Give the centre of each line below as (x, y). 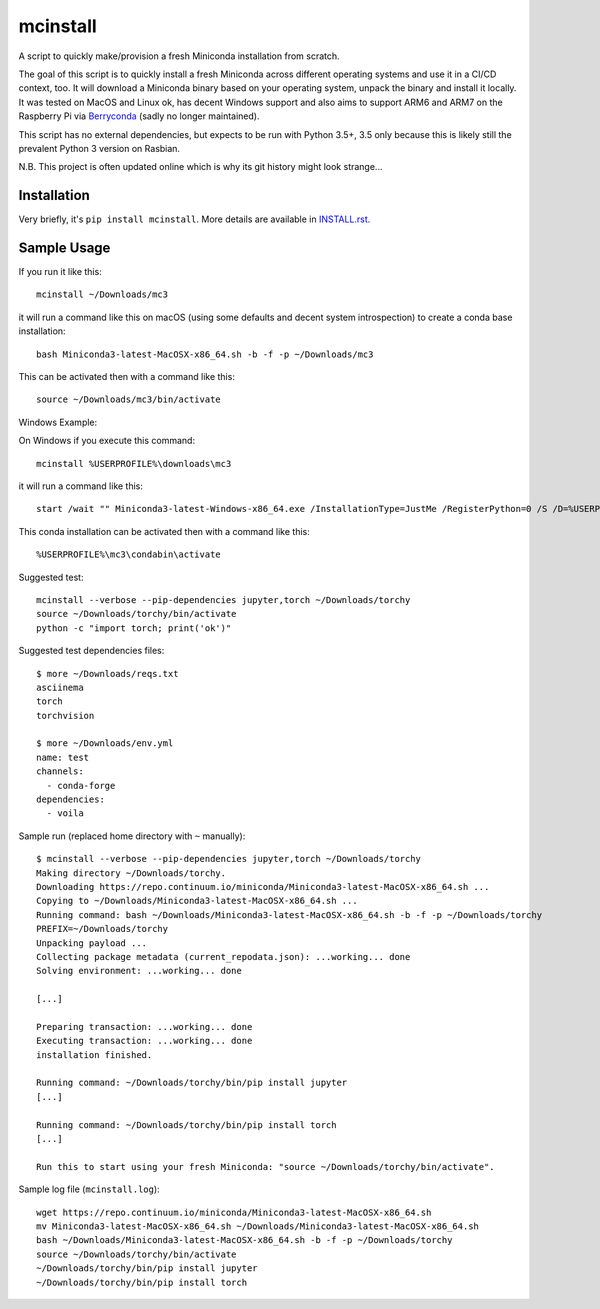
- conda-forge (81, 785)
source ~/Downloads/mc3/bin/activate (129, 399)
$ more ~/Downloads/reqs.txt (107, 673)
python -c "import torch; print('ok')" (134, 628)
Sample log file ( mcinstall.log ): (89, 1189)
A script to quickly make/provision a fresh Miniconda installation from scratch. (179, 56)
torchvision (65, 715)
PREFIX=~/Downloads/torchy (102, 929)
